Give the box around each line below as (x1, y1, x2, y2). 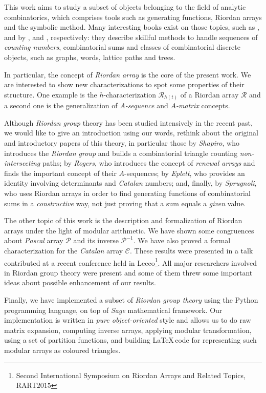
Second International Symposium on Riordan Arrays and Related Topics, (16, 369, 246, 380)
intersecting (4, 158, 40, 168)
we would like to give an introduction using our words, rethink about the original (4, 127, 259, 138)
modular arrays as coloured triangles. (4, 344, 121, 355)
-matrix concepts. (175, 100, 230, 111)
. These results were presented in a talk (129, 245, 253, 256)
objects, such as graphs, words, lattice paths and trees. (4, 51, 175, 62)
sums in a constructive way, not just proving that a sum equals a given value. (4, 198, 246, 208)
